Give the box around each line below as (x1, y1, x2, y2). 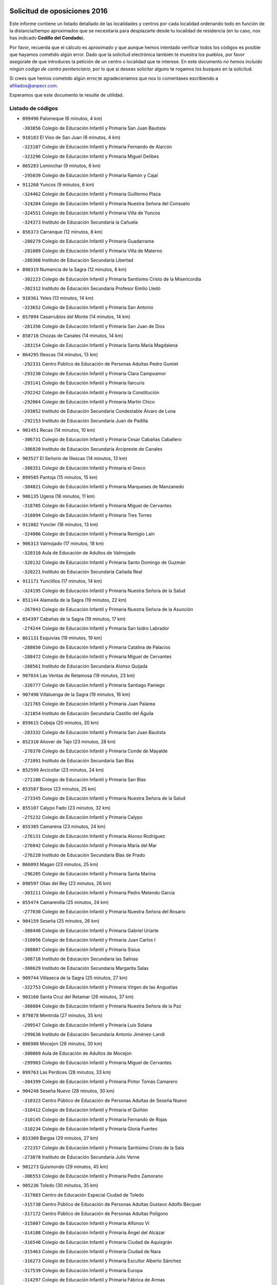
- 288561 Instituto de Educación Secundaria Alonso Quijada (22, 663, 148, 669)
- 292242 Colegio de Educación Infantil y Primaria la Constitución (22, 389, 160, 395)
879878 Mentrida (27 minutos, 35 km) (22, 1013, 103, 1019)
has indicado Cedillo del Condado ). (9, 35, 85, 41)
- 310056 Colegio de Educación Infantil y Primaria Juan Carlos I (22, 937, 156, 943)
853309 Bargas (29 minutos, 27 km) (22, 1135, 98, 1141)
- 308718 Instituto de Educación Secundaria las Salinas (22, 956, 138, 962)
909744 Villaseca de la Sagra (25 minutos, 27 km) (22, 975, 128, 981)
